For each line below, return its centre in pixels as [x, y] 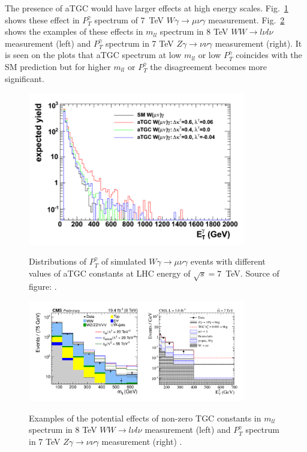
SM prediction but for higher [58, 66]
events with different [228, 261]
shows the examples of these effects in [74, 31]
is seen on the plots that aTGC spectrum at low [93, 55]
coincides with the [269, 55]
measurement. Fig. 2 [246, 19]
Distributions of [58, 261]
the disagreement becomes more [208, 66]
